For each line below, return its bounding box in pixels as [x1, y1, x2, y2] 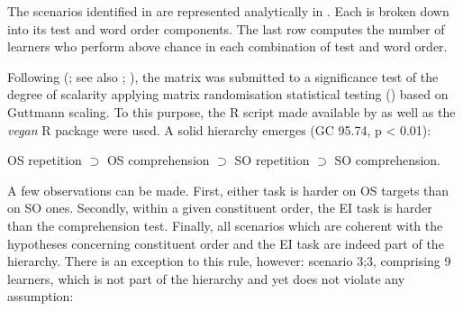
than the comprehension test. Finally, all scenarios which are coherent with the [7, 215, 443, 234]
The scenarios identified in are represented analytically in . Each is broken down [7, 2, 449, 20]
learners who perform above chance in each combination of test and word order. [7, 37, 448, 56]
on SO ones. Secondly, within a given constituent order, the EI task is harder [7, 198, 432, 217]
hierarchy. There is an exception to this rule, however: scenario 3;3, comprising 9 [7, 252, 451, 270]
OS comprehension [106, 151, 210, 169]
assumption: [7, 287, 74, 306]
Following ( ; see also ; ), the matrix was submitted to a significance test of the [7, 67, 439, 86]
